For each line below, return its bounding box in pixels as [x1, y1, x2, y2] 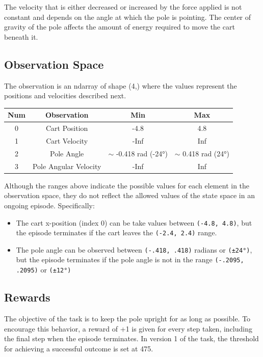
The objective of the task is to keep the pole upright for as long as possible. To [4, 313, 251, 323]
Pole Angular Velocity [32, 160, 101, 171]
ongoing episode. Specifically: [4, 200, 95, 210]
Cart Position [45, 123, 88, 133]
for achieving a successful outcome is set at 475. [4, 343, 153, 353]
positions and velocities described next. [4, 90, 126, 101]
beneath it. [4, 31, 38, 42]
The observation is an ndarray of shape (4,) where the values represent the [4, 80, 237, 91]
